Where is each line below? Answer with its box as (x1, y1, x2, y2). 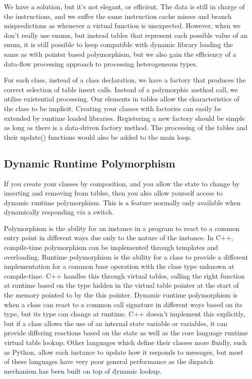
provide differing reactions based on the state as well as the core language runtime (4, 328, 248, 338)
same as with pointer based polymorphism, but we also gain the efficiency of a (4, 49, 236, 59)
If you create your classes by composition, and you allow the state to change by (4, 178, 240, 188)
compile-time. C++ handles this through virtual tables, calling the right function (4, 270, 245, 280)
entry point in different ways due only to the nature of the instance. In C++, (4, 232, 234, 243)
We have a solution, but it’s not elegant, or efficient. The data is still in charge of (4, 1, 245, 11)
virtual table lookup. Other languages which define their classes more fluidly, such (4, 337, 247, 347)
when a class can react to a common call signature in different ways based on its (4, 299, 242, 309)
